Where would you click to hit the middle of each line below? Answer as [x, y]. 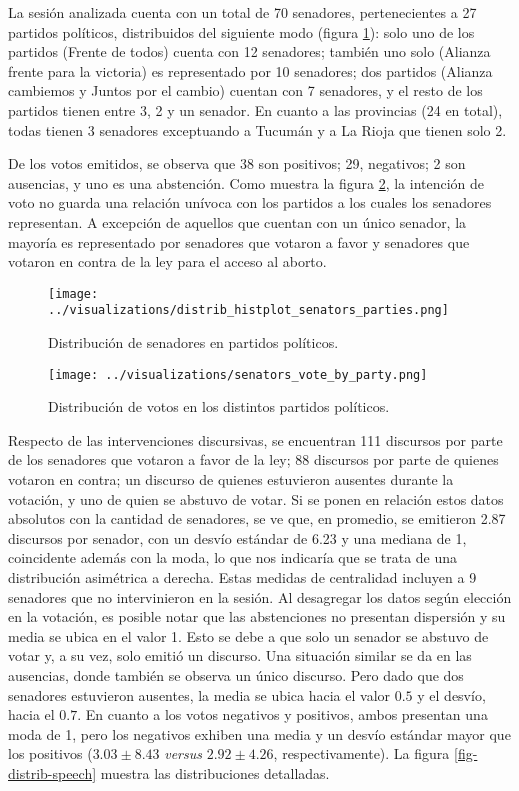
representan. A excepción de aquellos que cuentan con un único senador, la [237, 221]
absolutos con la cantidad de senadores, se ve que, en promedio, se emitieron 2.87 [257, 518]
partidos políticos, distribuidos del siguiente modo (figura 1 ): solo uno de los [241, 31]
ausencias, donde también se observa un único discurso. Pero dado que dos [236, 675]
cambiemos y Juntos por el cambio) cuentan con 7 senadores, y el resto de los [245, 90]
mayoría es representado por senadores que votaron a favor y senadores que [239, 241]
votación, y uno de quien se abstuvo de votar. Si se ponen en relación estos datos [256, 498]
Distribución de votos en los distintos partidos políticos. [219, 406]
